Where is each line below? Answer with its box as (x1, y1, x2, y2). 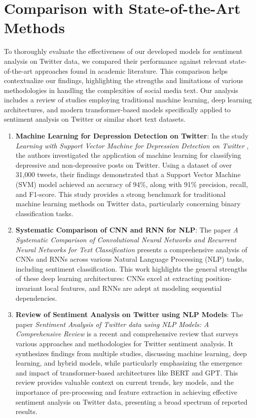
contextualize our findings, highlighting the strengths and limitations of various (4, 75, 243, 86)
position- (205, 273, 232, 283)
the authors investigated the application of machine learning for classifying (15, 150, 241, 160)
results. (15, 406, 37, 417)
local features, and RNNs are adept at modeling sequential (44, 282, 222, 293)
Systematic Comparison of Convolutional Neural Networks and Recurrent (15, 234, 237, 244)
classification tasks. (15, 208, 73, 218)
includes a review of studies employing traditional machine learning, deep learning (4, 94, 252, 105)
